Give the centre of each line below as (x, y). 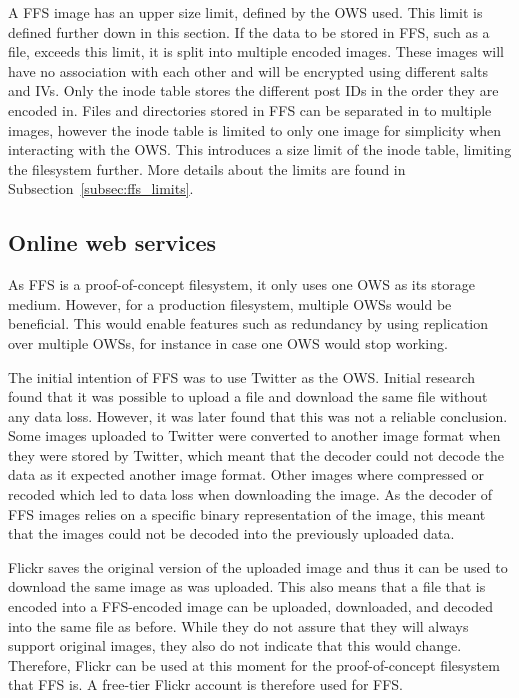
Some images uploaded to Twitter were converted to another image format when (254, 435)
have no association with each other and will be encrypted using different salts (248, 70)
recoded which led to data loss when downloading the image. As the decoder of (250, 494)
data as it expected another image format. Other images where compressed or (246, 474)
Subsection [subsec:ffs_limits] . (101, 188)
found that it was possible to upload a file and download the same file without (248, 396)
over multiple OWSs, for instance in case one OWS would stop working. (228, 342)
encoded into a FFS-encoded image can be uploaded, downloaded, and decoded (250, 606)
